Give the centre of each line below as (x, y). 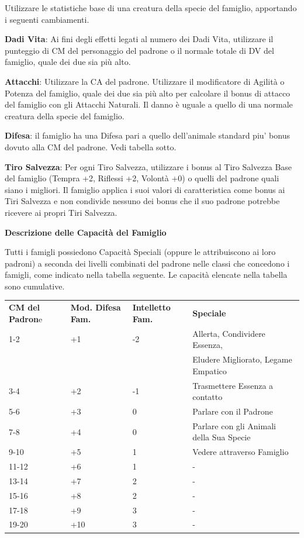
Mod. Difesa (96, 307)
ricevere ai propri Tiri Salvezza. (61, 212)
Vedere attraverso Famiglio (241, 452)
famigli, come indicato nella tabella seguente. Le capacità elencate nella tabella (146, 275)
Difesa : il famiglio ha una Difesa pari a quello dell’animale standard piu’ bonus (147, 135)
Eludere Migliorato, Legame (242, 359)
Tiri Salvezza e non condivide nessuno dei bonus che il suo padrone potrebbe (142, 201)
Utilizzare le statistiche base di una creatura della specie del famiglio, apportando (151, 8)
